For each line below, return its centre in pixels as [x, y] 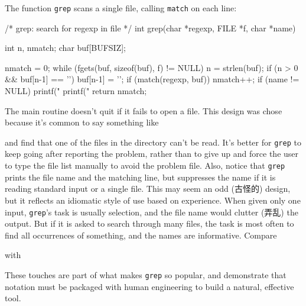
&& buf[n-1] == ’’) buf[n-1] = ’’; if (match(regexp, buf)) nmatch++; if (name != [152, 79]
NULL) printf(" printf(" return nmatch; [76, 91]
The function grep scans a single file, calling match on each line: [121, 8]
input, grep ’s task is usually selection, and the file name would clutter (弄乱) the [152, 212]
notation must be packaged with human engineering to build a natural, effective [149, 286]
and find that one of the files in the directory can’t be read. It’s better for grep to [153, 142]
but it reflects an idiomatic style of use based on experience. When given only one [153, 200]
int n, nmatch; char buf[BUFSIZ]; [66, 48]
